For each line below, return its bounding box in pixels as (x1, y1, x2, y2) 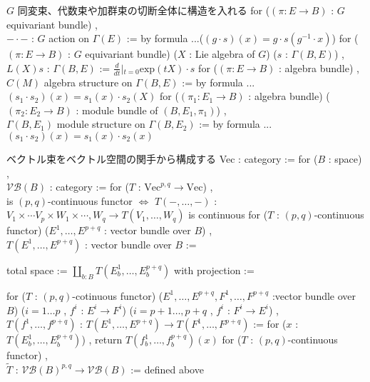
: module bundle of (76, 102, 158, 117)
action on (48, 31, 90, 46)
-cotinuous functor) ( (72, 288, 163, 303)
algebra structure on (43, 74, 133, 89)
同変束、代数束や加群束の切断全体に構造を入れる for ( (17, 3, 270, 17)
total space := (6, 262, 68, 277)
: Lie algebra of (189, 46, 255, 61)
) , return (81, 332, 123, 347)
